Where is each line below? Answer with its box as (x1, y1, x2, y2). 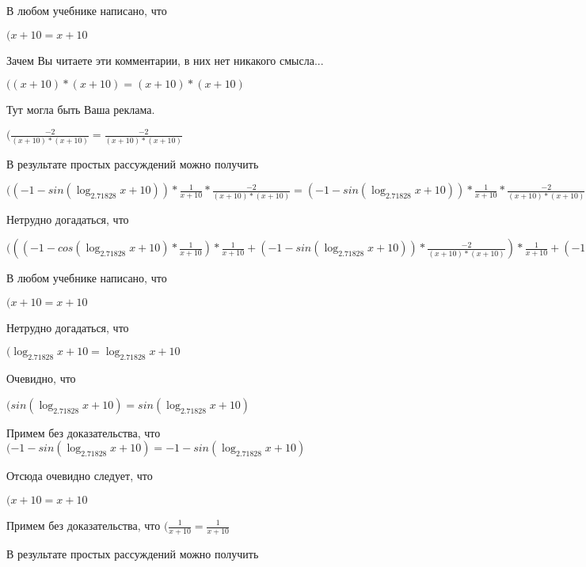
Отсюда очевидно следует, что (6, 467, 153, 484)
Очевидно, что (6, 370, 76, 387)
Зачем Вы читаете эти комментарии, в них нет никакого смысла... (6, 51, 324, 68)
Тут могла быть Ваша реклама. (6, 101, 155, 118)
